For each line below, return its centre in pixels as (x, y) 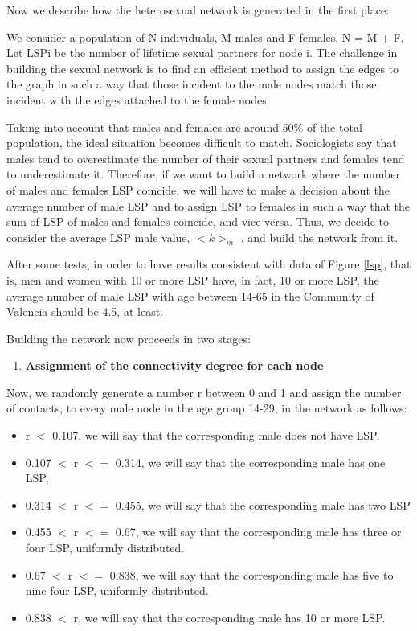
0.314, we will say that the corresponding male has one (250, 462)
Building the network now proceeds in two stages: (129, 338)
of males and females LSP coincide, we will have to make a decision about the (198, 189)
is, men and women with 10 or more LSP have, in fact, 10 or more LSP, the (193, 279)
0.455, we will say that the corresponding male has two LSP (263, 504)
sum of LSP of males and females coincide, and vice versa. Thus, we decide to (198, 221)
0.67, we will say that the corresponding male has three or (258, 532)
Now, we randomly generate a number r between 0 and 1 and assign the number (204, 392)
